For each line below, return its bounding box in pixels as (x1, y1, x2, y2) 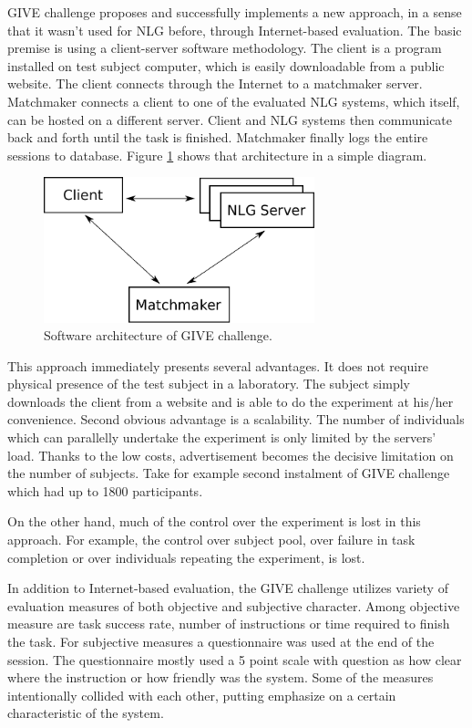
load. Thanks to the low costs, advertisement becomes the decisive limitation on (7, 445, 454, 464)
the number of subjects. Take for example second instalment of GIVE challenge (7, 463, 450, 483)
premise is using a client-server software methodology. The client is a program (7, 38, 442, 57)
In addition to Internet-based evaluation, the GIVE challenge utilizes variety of (7, 578, 448, 598)
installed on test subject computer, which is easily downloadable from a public (7, 56, 445, 75)
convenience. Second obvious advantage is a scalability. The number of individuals (7, 410, 465, 429)
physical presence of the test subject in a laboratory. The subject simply (7, 374, 410, 393)
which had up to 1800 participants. (7, 481, 203, 500)
